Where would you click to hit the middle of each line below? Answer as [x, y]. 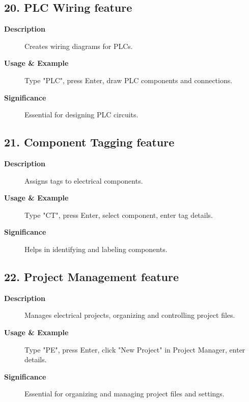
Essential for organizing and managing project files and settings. [124, 394]
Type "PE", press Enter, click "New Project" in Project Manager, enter [135, 349]
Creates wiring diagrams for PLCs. [79, 46]
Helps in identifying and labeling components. [96, 249]
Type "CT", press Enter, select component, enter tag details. [119, 215]
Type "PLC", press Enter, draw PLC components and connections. [129, 80]
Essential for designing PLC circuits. [81, 115]
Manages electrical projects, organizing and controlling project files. [130, 315]
